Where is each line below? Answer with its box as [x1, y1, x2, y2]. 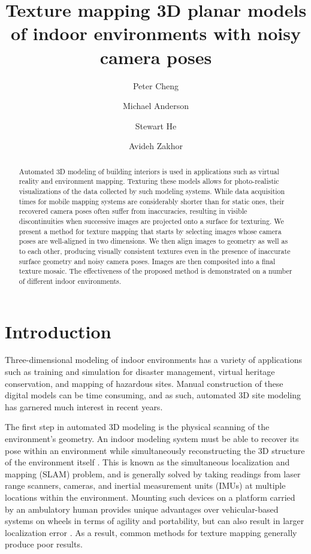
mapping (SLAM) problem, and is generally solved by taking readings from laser [5, 467, 301, 480]
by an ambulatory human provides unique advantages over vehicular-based [5, 502, 279, 515]
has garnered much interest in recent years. [5, 400, 163, 413]
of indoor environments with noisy [11, 21, 301, 46]
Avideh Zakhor [129, 140, 183, 152]
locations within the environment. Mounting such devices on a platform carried [5, 491, 295, 504]
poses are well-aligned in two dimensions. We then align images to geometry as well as [19, 236, 288, 246]
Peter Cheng [132, 79, 179, 92]
